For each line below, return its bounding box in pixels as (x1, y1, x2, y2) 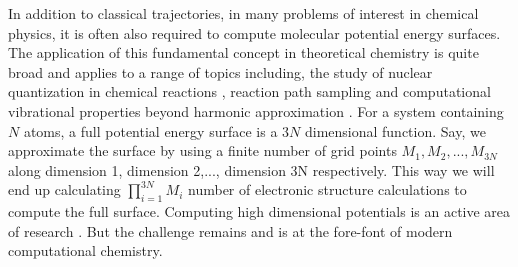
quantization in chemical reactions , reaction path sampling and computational (8, 81, 491, 102)
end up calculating (8, 179, 121, 200)
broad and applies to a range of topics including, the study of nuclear (8, 61, 433, 82)
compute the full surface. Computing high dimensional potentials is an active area (8, 201, 511, 222)
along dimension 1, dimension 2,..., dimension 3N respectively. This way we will (8, 159, 495, 180)
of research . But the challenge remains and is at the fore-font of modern (8, 220, 453, 241)
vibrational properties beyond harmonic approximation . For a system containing (8, 100, 504, 121)
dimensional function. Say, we (304, 120, 486, 141)
